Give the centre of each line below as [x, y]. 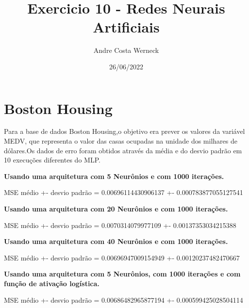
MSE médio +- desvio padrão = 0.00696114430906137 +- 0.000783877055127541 [124, 192]
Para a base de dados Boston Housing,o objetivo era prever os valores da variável [124, 131]
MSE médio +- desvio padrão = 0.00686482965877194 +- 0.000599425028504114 [124, 300]
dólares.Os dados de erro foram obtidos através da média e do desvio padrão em [123, 150]
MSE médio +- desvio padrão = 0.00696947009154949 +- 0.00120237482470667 [122, 257]
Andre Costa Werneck [126, 50]
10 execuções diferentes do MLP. [52, 160]
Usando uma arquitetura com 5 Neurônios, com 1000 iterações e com [122, 274]
